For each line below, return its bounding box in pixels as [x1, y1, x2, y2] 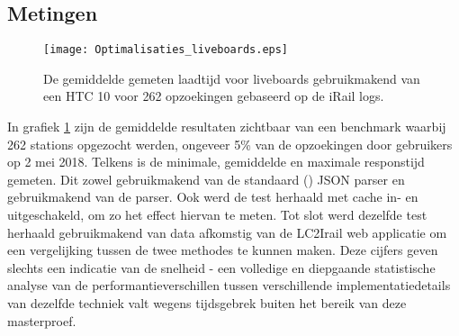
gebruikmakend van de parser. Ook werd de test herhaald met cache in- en [7, 187, 418, 206]
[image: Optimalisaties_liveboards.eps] [43, 43, 289, 57]
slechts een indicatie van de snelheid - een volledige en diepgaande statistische [7, 258, 436, 277]
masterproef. [7, 311, 76, 330]
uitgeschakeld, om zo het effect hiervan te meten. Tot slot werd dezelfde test [7, 205, 427, 224]
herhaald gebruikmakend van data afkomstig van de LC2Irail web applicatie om [7, 222, 447, 241]
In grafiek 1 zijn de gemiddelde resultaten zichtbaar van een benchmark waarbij [7, 117, 446, 136]
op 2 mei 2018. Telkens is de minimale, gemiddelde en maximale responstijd [7, 152, 425, 171]
